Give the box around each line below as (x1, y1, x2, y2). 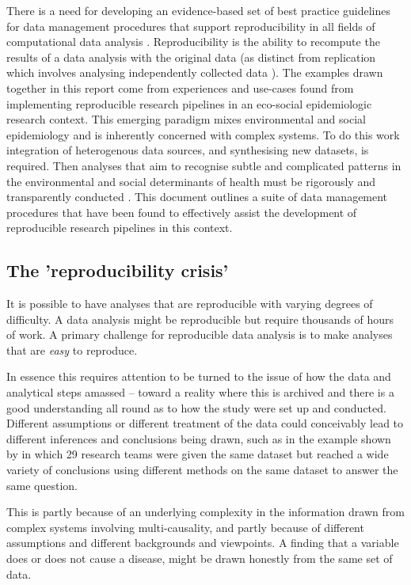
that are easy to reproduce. (6, 341, 138, 358)
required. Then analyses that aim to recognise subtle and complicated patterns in (6, 157, 401, 173)
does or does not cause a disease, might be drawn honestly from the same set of (6, 550, 393, 567)
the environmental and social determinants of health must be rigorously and (6, 173, 375, 189)
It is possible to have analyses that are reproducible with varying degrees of (6, 295, 373, 312)
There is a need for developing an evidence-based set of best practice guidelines (6, 2, 391, 18)
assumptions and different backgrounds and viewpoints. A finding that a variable (6, 534, 399, 551)
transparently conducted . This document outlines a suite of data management (6, 188, 388, 205)
